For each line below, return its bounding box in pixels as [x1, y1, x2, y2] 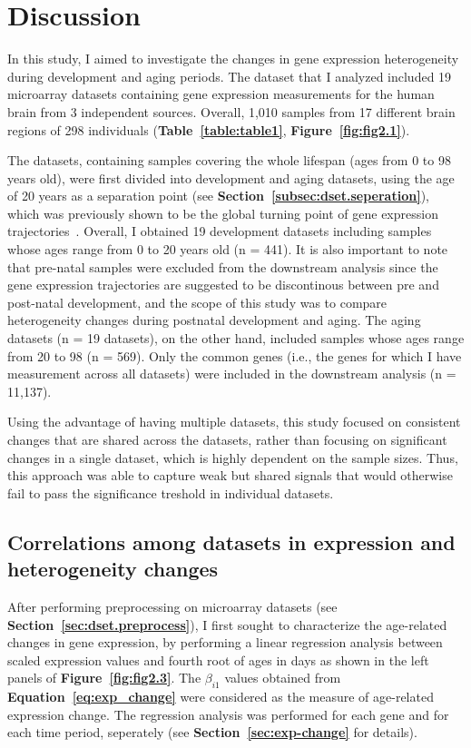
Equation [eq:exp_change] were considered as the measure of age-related [7, 687, 434, 706]
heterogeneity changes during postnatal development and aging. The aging [7, 310, 421, 330]
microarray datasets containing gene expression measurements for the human [7, 84, 435, 103]
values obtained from [224, 668, 341, 687]
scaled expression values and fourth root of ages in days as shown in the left [7, 650, 429, 669]
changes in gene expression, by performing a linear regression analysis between [7, 633, 443, 652]
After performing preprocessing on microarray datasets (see [7, 596, 338, 615]
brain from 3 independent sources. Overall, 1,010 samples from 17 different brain [7, 102, 456, 121]
